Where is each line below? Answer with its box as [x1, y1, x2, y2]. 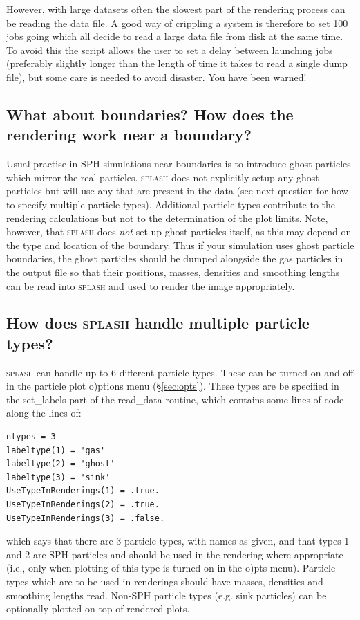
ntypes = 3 [6, 432, 56, 442]
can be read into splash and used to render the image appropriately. [6, 278, 295, 293]
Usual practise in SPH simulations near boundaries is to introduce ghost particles [6, 156, 351, 171]
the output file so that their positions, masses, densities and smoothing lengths [6, 264, 340, 279]
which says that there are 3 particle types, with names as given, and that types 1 [6, 534, 350, 548]
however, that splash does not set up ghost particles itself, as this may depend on [6, 224, 352, 239]
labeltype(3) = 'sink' [6, 472, 111, 482]
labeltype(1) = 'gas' [6, 445, 106, 455]
